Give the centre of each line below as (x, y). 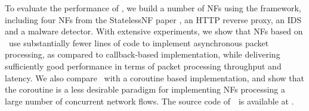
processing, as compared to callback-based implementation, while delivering (143, 54)
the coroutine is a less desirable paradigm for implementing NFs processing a (145, 89)
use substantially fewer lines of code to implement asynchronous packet (139, 42)
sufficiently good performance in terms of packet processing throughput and (143, 66)
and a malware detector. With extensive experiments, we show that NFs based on (154, 31)
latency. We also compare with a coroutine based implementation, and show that (154, 77)
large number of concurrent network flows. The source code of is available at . (149, 101)
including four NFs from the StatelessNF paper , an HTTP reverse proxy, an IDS (153, 19)
